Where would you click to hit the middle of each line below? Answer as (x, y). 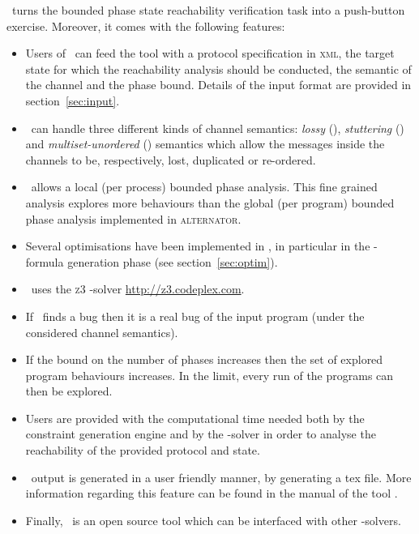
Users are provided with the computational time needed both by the (195, 418)
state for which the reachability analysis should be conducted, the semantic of (218, 68)
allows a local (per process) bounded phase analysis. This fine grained (204, 187)
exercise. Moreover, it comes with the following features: (146, 26)
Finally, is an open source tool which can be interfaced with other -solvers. (213, 520)
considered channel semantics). (102, 332)
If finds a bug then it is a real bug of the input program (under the (195, 316)
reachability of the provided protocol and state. (143, 450)
